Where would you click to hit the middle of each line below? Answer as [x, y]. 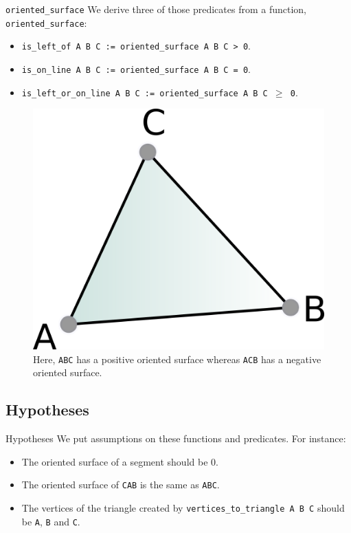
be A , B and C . [51, 521]
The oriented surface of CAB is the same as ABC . [121, 485]
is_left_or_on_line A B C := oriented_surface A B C [145, 93]
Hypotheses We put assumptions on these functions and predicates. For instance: [176, 438]
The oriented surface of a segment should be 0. [120, 461]
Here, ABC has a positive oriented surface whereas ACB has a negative [177, 359]
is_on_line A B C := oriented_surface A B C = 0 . [136, 68]
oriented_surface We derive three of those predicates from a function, [156, 9]
